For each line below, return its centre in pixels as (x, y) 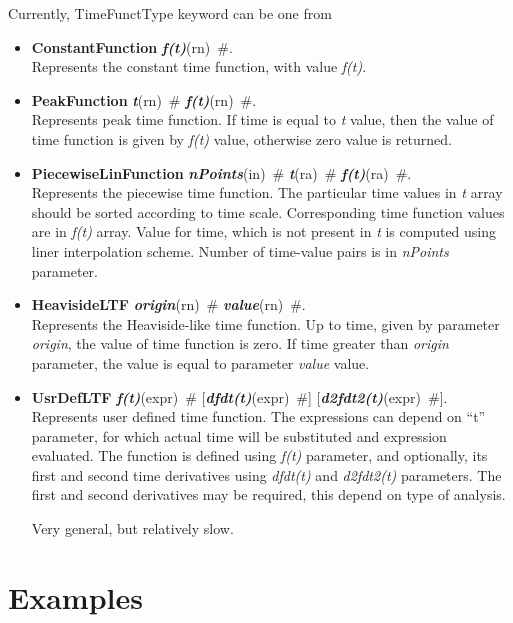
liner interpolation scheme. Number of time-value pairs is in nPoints (240, 250)
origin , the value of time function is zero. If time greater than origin (240, 343)
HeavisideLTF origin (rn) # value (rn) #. (168, 304)
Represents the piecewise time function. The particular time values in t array (267, 192)
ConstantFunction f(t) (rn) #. (132, 46)
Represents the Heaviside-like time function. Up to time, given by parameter (265, 323)
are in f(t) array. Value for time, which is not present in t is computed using (264, 231)
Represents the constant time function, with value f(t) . (199, 66)
